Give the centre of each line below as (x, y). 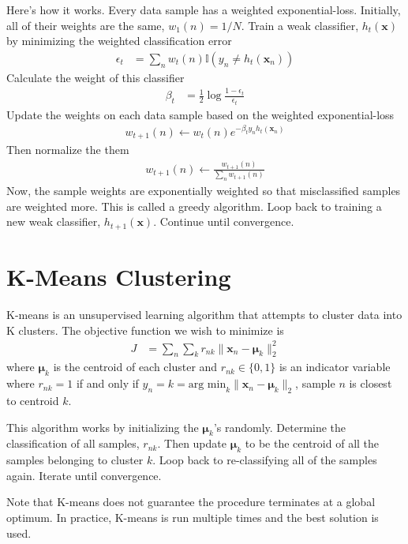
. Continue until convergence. (224, 221)
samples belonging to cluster (75, 460)
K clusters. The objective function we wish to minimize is (145, 330)
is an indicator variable (335, 367)
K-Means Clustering (119, 276)
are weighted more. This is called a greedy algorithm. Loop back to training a (194, 206)
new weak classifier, (54, 221)
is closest (371, 383)
